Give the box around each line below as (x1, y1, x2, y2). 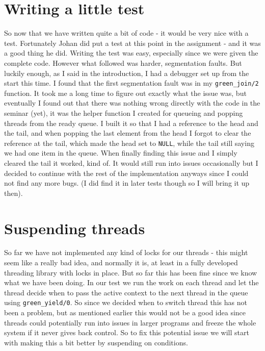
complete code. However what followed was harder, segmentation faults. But (4, 57, 242, 68)
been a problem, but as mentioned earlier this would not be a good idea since (4, 307, 246, 318)
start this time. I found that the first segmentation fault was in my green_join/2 (4, 78, 259, 88)
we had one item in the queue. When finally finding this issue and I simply (4, 147, 237, 158)
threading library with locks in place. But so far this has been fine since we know (4, 267, 257, 278)
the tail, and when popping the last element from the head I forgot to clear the (4, 128, 251, 138)
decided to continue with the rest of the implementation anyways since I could (4, 167, 249, 178)
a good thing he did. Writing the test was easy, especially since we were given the (4, 47, 258, 58)
